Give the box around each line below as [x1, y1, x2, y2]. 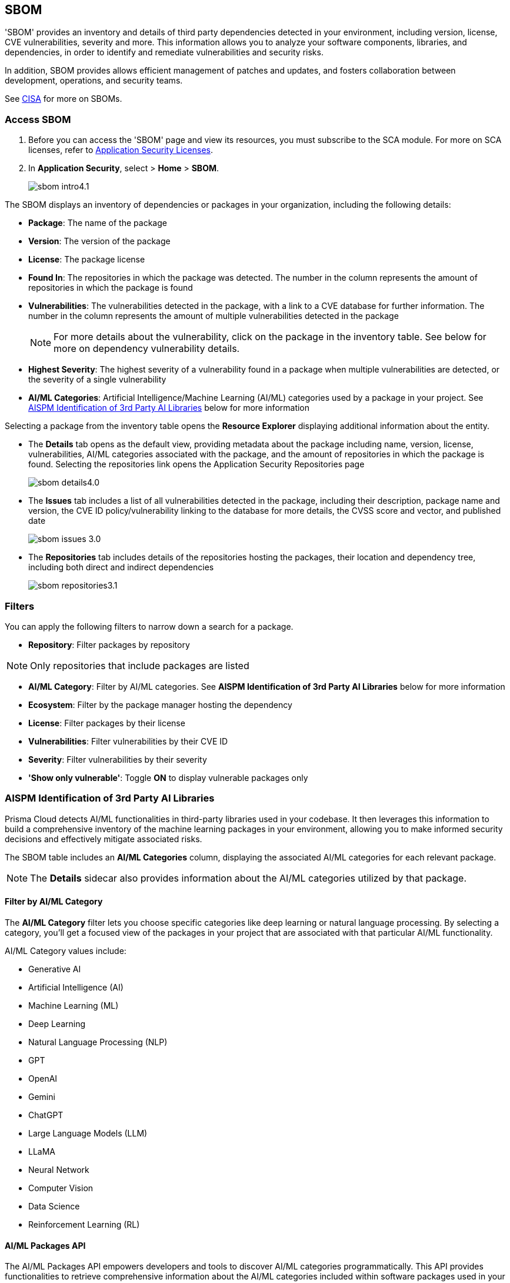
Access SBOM [5, 113, 71, 125]
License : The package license [28, 254, 145, 265]
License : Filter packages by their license [28, 717, 185, 728]
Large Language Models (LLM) [28, 1128, 148, 1138]
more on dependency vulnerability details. [54, 343, 240, 355]
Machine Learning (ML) [28, 1000, 119, 1011]
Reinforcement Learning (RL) [28, 1219, 140, 1229]
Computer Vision [28, 1182, 94, 1193]
